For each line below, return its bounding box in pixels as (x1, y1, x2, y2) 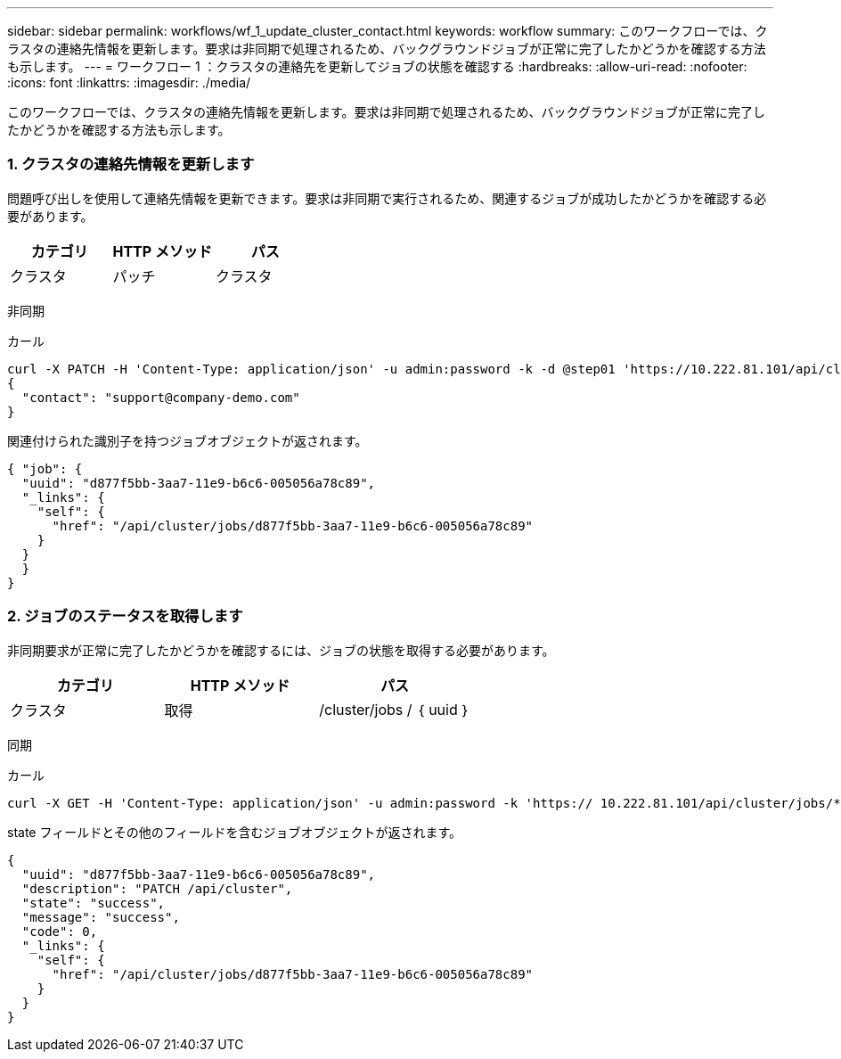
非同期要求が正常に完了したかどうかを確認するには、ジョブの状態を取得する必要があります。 (7, 642, 555, 658)
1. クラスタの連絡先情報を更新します (7, 155, 255, 174)
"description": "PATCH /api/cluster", (21, 881, 293, 896)
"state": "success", (21, 895, 166, 910)
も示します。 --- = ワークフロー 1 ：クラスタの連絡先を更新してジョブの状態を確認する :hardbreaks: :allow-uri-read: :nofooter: (7, 59, 747, 74)
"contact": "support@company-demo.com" (21, 390, 300, 405)
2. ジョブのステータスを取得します (7, 607, 243, 626)
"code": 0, (21, 924, 98, 939)
